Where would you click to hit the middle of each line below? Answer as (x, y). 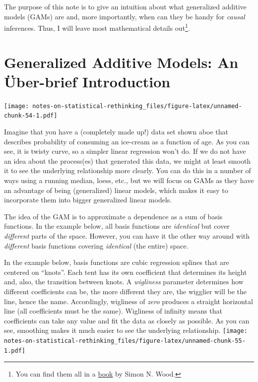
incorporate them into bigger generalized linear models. (88, 200)
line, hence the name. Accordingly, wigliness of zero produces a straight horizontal (129, 301)
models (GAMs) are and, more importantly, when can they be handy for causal (125, 16)
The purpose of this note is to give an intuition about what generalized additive (125, 6)
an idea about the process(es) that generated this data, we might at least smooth (128, 160)
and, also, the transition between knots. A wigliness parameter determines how (124, 282)
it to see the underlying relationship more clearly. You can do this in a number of (128, 170)
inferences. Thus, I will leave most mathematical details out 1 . (97, 27)
